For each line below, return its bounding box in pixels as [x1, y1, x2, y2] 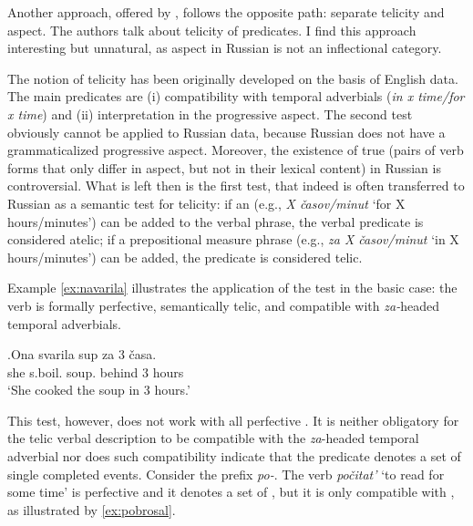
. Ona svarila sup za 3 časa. [7, 345, 157, 364]
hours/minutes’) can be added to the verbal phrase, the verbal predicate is [7, 211, 424, 231]
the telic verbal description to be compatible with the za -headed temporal [7, 428, 419, 448]
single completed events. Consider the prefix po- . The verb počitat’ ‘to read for [7, 464, 445, 483]
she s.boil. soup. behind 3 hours [7, 362, 184, 381]
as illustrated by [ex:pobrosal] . [7, 500, 176, 519]
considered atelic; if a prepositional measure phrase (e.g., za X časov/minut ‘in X [7, 230, 459, 249]
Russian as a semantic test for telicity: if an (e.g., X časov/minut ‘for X [7, 193, 406, 212]
